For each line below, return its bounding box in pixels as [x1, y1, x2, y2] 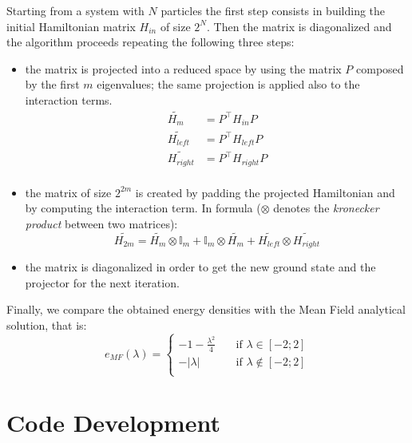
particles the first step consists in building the [160, 2, 386, 18]
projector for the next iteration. [25, 274, 180, 291]
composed [356, 60, 404, 77]
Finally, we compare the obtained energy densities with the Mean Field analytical [6, 301, 406, 318]
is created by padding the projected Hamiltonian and [135, 184, 395, 200]
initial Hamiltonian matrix [6, 18, 136, 34]
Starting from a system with [6, 2, 145, 18]
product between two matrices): [25, 215, 178, 231]
